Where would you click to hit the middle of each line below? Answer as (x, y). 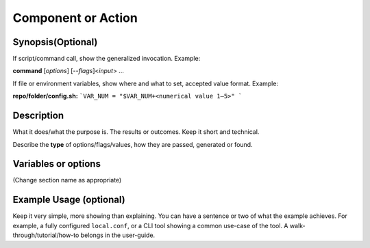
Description (38, 116)
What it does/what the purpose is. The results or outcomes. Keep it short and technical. (136, 132)
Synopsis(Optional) (55, 42)
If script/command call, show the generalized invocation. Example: (107, 59)
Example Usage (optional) (69, 200)
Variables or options (57, 164)
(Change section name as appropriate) (67, 180)
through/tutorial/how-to (46, 235)
